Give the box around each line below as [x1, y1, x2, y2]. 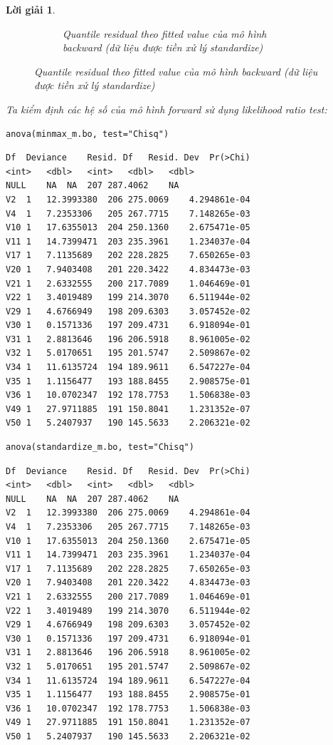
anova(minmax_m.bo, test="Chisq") [6, 128, 169, 139]
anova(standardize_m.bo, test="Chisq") [6, 442, 194, 453]
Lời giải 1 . [6, 2, 55, 16]
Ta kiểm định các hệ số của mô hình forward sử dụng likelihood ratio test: [6, 101, 327, 116]
